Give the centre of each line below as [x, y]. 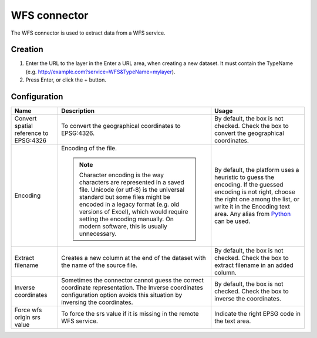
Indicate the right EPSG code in [257, 314]
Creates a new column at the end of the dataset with [133, 258]
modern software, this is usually [123, 227]
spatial [24, 126]
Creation [27, 50]
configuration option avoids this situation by [122, 295]
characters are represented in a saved [131, 182]
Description [78, 111]
